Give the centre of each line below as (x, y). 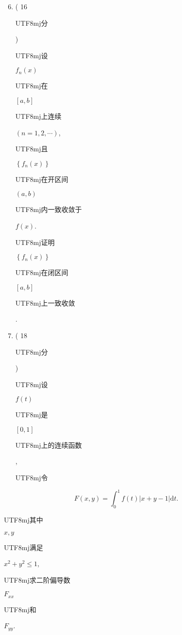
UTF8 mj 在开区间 (42, 179)
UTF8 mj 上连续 (38, 116)
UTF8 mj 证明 (35, 242)
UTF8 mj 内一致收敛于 (49, 209)
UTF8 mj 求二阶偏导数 (37, 579)
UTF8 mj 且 (32, 149)
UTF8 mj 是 (32, 415)
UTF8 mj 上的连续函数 (49, 445)
